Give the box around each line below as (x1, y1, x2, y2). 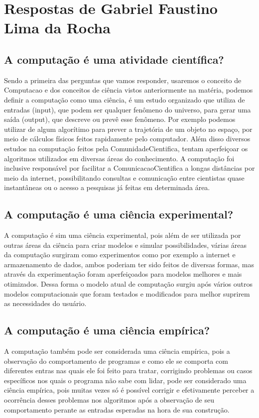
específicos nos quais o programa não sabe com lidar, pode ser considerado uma (4, 375, 247, 385)
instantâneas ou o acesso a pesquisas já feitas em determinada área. (4, 182, 210, 193)
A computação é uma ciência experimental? (4, 207, 234, 222)
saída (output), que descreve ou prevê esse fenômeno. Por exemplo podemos (4, 114, 236, 124)
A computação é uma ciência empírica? (4, 322, 210, 338)
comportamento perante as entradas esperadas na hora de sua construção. (4, 404, 230, 415)
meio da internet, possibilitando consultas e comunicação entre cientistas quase (4, 172, 245, 183)
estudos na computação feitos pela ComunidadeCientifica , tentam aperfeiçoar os (4, 143, 248, 153)
